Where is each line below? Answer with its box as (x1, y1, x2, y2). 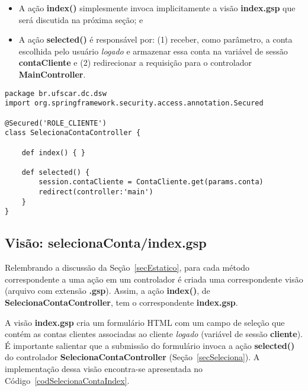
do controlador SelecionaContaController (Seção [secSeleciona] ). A (5, 351, 260, 363)
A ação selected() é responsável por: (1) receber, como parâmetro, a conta (18, 33, 293, 46)
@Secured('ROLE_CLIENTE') (5, 118, 107, 127)
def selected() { (21, 168, 90, 177)
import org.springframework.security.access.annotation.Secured (5, 99, 264, 108)
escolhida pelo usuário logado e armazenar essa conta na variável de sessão (18, 44, 288, 57)
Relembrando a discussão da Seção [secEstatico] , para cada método (5, 261, 250, 274)
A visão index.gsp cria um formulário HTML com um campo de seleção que (5, 316, 285, 328)
